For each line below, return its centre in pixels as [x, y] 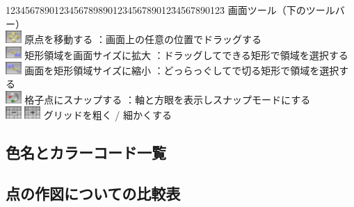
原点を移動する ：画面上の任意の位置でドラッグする [143, 39]
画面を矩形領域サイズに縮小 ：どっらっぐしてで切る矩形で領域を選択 [182, 70]
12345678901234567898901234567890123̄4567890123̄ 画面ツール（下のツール [170, 10]
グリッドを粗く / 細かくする [108, 115]
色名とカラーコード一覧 [86, 152]
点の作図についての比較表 [93, 193]
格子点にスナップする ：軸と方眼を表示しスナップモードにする [168, 99]
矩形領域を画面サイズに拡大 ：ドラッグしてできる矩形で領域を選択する [186, 55]
